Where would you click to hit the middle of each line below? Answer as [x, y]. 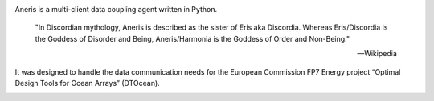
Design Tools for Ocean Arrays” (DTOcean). [87, 83]
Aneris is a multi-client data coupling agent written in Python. [116, 9]
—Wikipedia [377, 54]
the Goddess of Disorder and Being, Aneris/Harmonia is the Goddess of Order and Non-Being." [192, 38]
